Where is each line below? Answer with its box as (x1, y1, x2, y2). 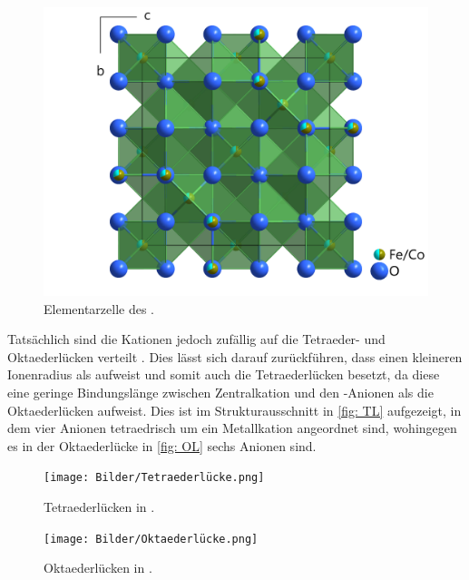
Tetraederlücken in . (44, 497, 155, 516)
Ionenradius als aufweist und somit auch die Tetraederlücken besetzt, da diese (7, 365, 440, 384)
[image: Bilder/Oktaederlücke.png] (44, 532, 259, 546)
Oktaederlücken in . (44, 558, 152, 577)
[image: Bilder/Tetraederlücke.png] (44, 471, 265, 485)
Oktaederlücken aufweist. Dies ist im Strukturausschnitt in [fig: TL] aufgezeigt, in (7, 400, 462, 419)
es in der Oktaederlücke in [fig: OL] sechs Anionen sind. (7, 436, 317, 455)
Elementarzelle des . (44, 299, 155, 318)
